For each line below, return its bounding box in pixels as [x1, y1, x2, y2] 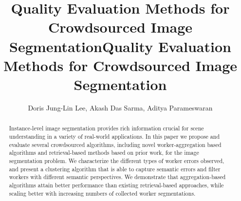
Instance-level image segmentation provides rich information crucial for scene [9, 124, 204, 132]
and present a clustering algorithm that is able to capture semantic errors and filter [9, 164, 221, 173]
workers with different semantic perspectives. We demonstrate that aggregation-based [9, 173, 226, 181]
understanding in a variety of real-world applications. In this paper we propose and [9, 132, 220, 140]
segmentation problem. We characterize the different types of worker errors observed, [9, 156, 224, 164]
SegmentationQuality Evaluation [9, 36, 231, 56]
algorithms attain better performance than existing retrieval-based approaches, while [9, 181, 224, 189]
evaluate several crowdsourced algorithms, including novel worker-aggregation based [9, 140, 222, 148]
